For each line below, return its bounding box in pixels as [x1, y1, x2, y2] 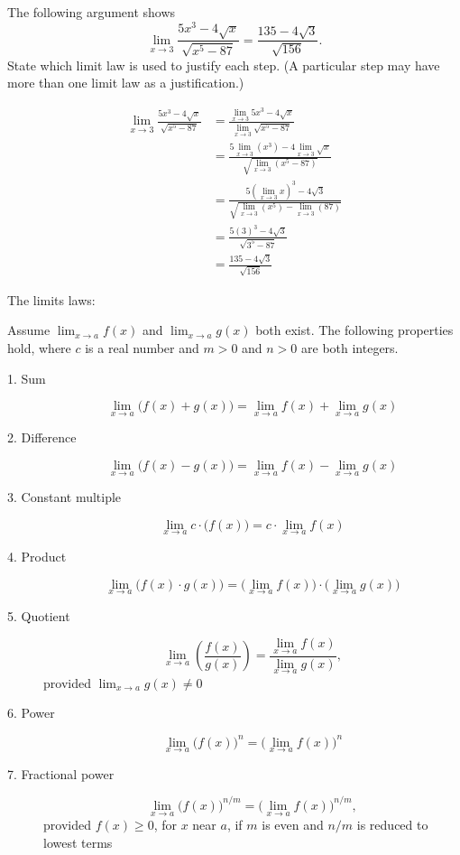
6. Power [7, 703, 55, 722]
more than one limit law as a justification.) [7, 73, 244, 92]
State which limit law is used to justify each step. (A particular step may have [7, 55, 440, 74]
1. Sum [7, 368, 46, 387]
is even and [262, 815, 324, 834]
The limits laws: [7, 290, 96, 309]
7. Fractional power [7, 764, 115, 783]
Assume [7, 321, 51, 339]
